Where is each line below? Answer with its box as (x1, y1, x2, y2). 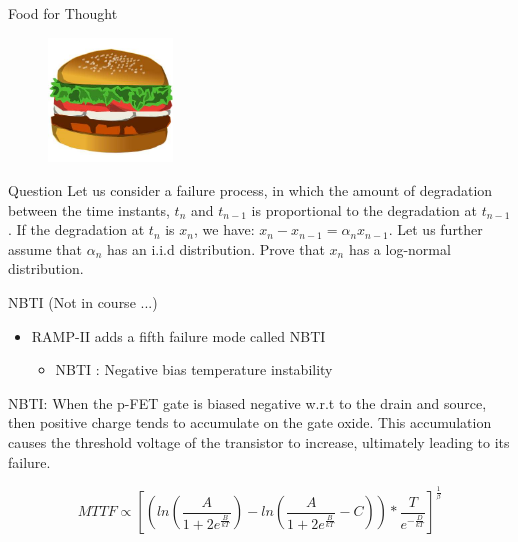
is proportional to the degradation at (251, 199, 477, 220)
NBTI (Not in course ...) (8, 291, 158, 312)
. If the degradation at (8, 219, 145, 240)
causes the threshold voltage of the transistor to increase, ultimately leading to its (8, 431, 510, 452)
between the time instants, (8, 199, 170, 220)
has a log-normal (348, 238, 451, 259)
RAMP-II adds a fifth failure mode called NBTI (31, 325, 326, 346)
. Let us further (388, 219, 483, 240)
